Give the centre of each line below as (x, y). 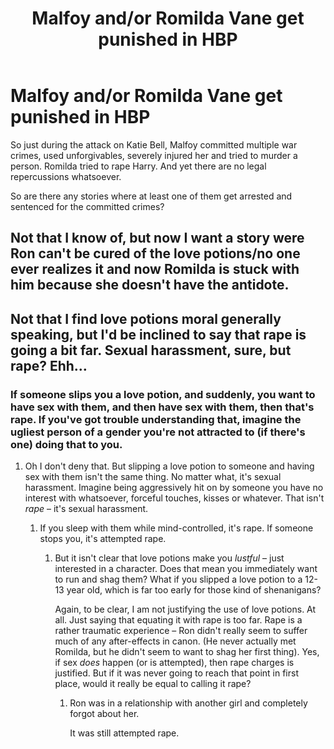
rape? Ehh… (49, 365)
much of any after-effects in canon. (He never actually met (175, 641)
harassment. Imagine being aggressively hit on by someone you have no (174, 488)
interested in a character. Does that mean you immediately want (186, 569)
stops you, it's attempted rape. (103, 539)
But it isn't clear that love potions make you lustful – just (169, 558)
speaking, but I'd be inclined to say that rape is (158, 334)
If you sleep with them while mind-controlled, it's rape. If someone (176, 528)
